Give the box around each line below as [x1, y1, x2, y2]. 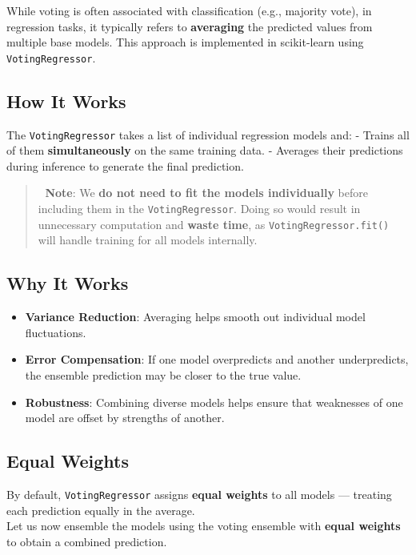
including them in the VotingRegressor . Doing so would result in [38, 200, 361, 217]
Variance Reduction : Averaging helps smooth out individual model [25, 308, 366, 325]
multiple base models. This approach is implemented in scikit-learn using [6, 34, 364, 50]
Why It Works [6, 271, 129, 296]
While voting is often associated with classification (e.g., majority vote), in [6, 2, 372, 18]
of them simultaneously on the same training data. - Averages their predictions [6, 142, 403, 159]
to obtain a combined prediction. [6, 533, 167, 549]
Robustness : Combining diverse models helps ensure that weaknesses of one [25, 393, 403, 410]
